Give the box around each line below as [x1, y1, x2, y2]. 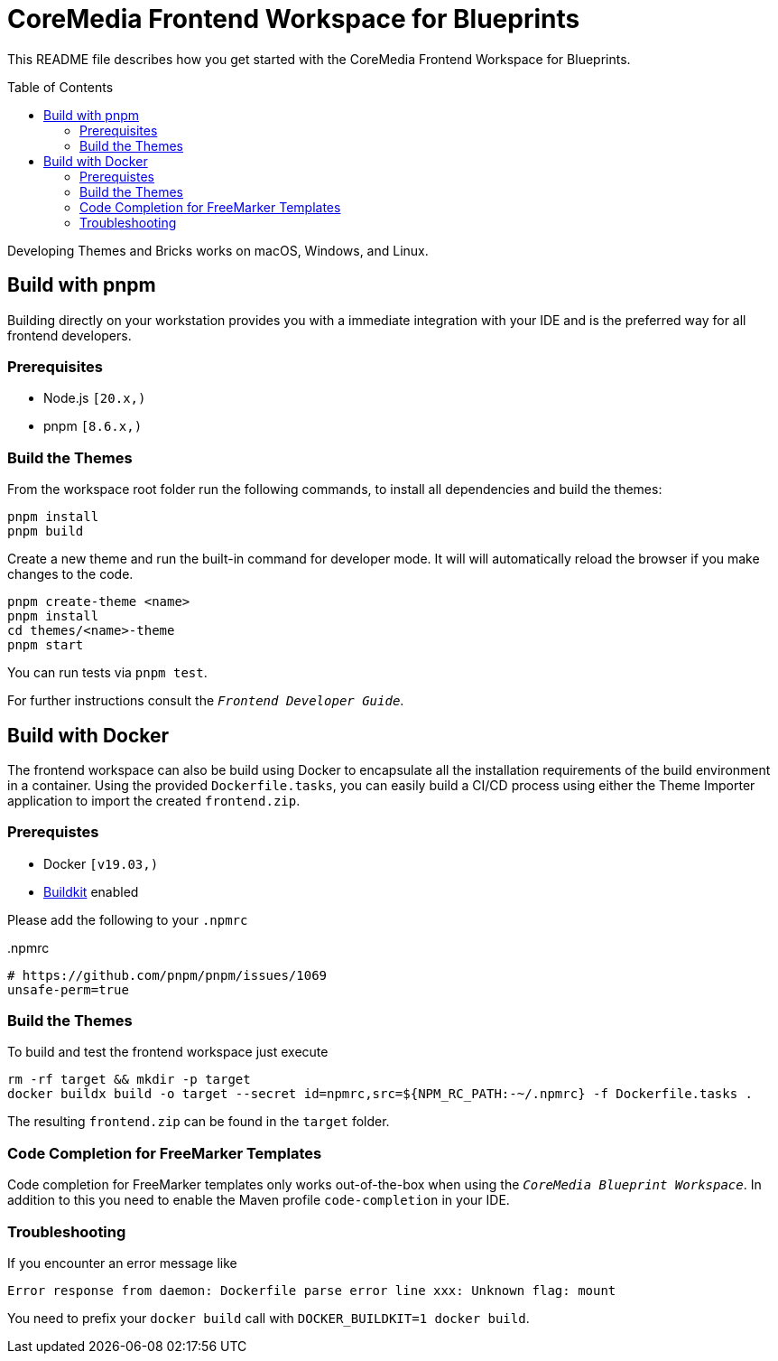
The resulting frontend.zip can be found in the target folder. [7, 1114, 390, 1130]
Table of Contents [7, 79, 114, 95]
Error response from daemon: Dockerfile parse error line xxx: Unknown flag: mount [7, 1282, 616, 1298]
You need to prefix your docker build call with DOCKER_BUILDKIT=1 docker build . [7, 1310, 530, 1326]
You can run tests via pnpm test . [7, 665, 208, 681]
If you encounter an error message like [7, 1254, 237, 1271]
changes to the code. [7, 566, 134, 583]
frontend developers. [7, 327, 132, 343]
